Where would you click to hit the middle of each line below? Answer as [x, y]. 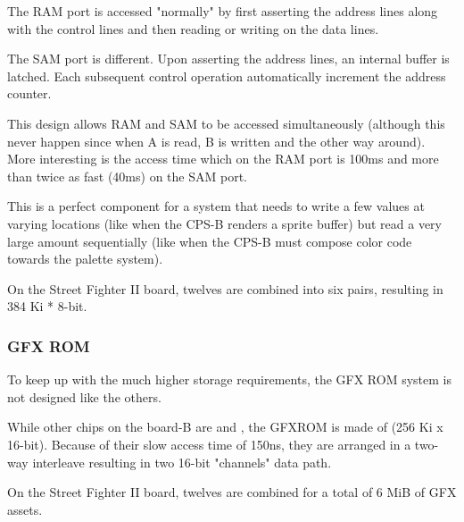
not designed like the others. [84, 396]
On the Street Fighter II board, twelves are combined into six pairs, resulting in [225, 288]
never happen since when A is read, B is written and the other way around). [216, 141]
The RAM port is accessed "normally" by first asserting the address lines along [223, 11]
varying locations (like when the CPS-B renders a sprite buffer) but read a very [225, 223]
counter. [29, 93]
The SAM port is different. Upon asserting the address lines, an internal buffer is [228, 59]
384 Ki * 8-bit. [47, 306]
